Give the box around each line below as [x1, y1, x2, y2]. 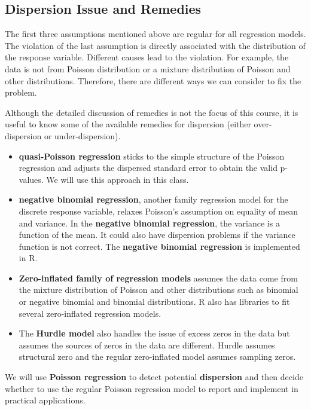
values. [19, 173, 44, 185]
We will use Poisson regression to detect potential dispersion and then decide [5, 371, 303, 383]
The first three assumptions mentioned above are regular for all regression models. [5, 27, 306, 40]
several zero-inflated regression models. [19, 307, 161, 319]
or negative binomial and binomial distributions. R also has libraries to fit [19, 295, 290, 308]
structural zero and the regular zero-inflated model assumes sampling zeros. [19, 350, 296, 363]
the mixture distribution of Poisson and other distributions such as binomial [19, 283, 298, 296]
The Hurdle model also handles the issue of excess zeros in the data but [19, 327, 290, 339]
